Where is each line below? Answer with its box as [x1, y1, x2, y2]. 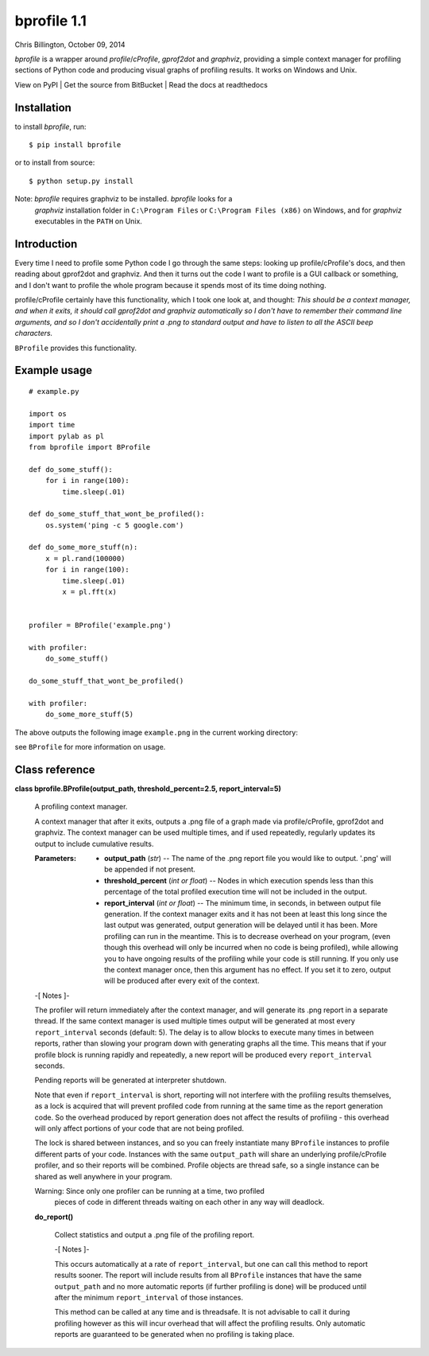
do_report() [34, 1212, 74, 1222]
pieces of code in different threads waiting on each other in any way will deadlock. [54, 1198, 325, 1207]
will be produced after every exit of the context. [104, 976, 260, 986]
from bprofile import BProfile [29, 442, 151, 451]
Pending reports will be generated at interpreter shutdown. [34, 1075, 226, 1085]
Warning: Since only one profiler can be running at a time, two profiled [34, 1186, 265, 1195]
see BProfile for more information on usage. [14, 742, 166, 752]
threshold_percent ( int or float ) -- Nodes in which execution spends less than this [104, 875, 373, 885]
